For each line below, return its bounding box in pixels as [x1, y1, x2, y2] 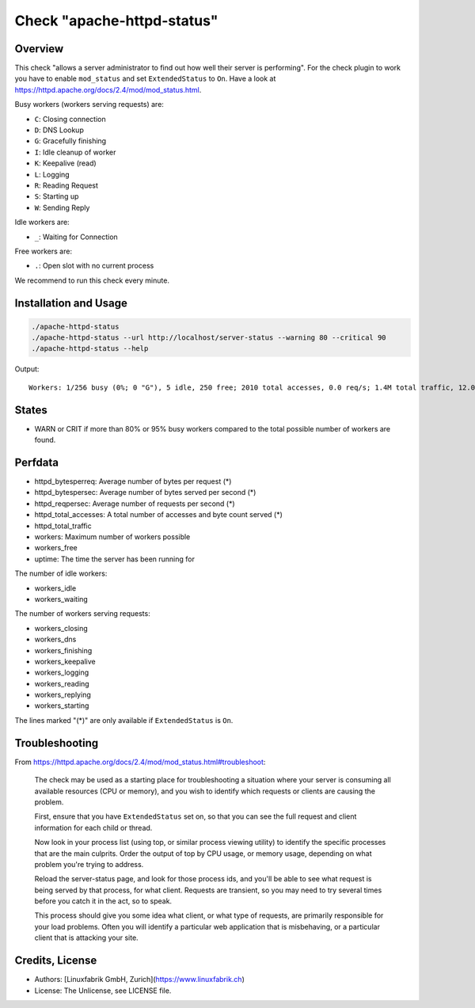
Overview [14, 42, 64, 55]
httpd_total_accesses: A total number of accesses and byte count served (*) [34, 510, 283, 519]
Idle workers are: [14, 218, 70, 227]
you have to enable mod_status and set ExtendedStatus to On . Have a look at [14, 74, 276, 83]
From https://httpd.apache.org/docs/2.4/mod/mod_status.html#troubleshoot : [14, 757, 266, 766]
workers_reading [34, 679, 90, 688]
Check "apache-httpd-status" [14, 12, 218, 29]
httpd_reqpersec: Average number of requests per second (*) [34, 499, 235, 508]
